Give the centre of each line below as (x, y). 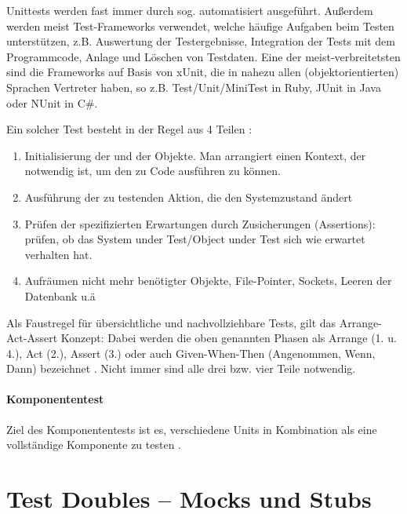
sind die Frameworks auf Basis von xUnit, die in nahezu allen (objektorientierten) (203, 72)
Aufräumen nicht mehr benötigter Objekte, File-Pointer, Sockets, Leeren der (208, 281)
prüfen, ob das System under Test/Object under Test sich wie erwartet (195, 239)
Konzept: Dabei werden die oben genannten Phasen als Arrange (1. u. (229, 338)
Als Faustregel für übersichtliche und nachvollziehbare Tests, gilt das (171, 322)
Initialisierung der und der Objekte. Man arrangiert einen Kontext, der (195, 155)
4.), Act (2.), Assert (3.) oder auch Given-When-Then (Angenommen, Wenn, (191, 353)
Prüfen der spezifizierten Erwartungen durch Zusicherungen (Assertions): (200, 223)
